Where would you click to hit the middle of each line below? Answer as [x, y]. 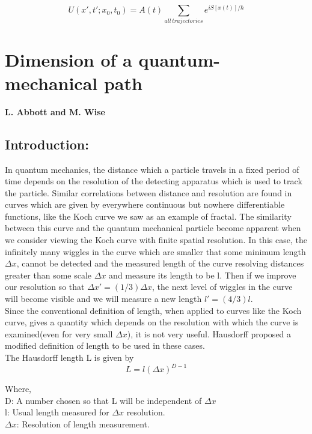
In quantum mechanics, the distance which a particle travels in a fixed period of [152, 169]
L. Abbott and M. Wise [55, 111]
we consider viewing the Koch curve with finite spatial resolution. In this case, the [156, 240]
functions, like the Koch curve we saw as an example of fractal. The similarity [148, 216]
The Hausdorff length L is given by [69, 357]
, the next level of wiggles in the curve [222, 287]
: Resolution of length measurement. [83, 423]
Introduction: [47, 144]
